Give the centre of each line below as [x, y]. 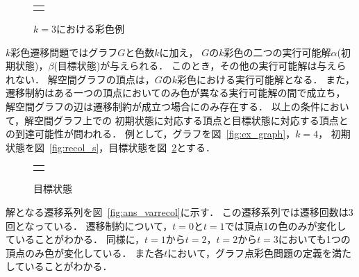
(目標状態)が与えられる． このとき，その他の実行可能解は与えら [200, 66]
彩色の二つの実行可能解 [277, 52]
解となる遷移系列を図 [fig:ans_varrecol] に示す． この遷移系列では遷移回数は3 [179, 211]
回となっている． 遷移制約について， [89, 225]
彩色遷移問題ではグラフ [64, 52]
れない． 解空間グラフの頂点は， [80, 79]
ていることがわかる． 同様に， [75, 239]
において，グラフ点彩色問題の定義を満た [259, 252]
